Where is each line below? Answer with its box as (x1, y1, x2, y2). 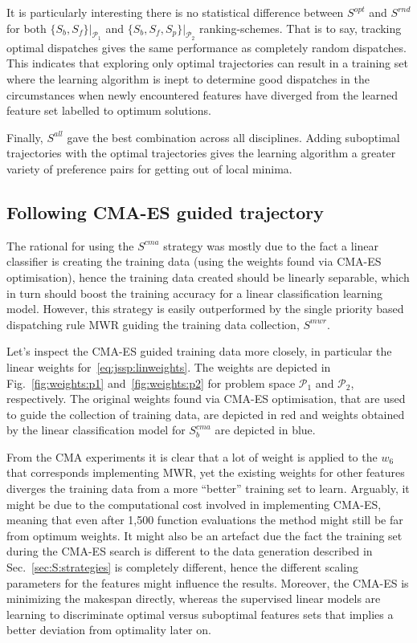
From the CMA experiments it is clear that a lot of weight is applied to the (6, 448, 378, 465)
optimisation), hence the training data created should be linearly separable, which (6, 268, 410, 285)
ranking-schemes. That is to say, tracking (199, 19, 402, 36)
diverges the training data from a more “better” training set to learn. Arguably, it (6, 480, 410, 497)
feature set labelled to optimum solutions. (6, 102, 211, 119)
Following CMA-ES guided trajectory (6, 199, 324, 224)
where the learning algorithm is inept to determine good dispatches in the (6, 70, 370, 87)
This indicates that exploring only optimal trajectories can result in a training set (6, 55, 408, 71)
